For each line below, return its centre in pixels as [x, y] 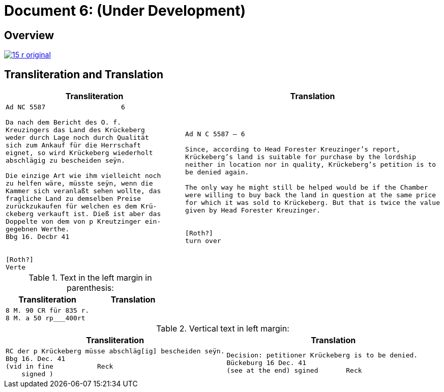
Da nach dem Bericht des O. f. [63, 123]
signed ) [37, 374]
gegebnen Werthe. [38, 229]
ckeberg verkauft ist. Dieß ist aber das [83, 214]
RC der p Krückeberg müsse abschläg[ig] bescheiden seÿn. [115, 351]
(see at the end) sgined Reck [294, 370]
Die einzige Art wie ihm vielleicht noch [83, 176]
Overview [29, 35]
